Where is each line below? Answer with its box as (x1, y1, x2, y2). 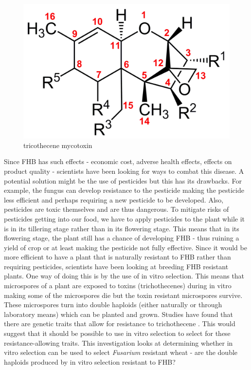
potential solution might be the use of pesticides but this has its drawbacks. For (4, 175, 242, 185)
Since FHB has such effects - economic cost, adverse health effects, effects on (4, 156, 232, 166)
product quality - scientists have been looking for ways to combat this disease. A (4, 166, 244, 176)
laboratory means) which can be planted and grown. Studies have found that (4, 309, 233, 319)
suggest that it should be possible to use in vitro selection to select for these (4, 328, 231, 338)
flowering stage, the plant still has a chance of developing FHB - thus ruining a (4, 233, 239, 243)
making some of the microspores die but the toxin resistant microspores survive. (4, 290, 243, 300)
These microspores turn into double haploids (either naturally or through (4, 299, 222, 310)
